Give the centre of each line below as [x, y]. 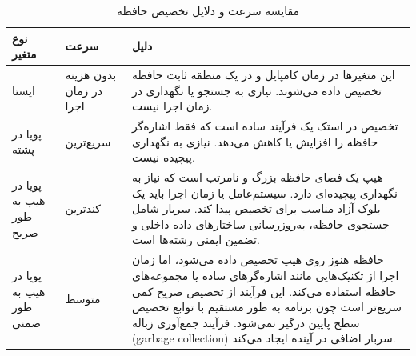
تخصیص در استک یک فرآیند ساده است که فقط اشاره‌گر [265, 126]
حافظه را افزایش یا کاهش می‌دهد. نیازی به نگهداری [255, 141]
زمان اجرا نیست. [172, 106]
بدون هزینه [91, 75]
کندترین [83, 208]
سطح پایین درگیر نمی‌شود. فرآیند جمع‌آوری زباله [246, 322]
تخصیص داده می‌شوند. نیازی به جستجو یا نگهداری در [256, 90]
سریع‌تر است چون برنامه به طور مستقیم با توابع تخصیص [266, 307]
